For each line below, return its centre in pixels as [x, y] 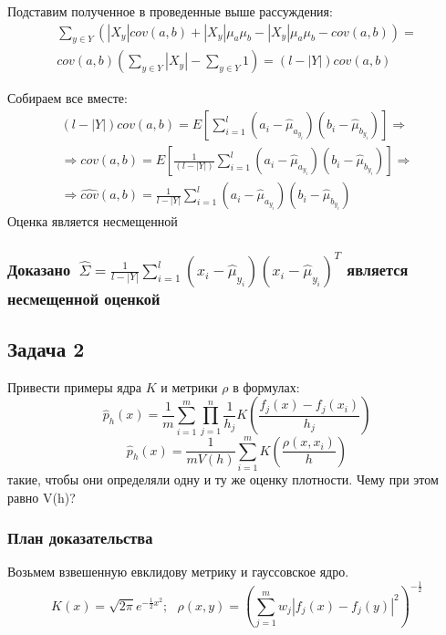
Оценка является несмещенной [93, 221]
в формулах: [266, 386]
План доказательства [80, 538]
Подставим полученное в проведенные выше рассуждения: [170, 11]
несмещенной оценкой [84, 298]
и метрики [189, 386]
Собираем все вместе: [67, 98]
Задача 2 [46, 348]
